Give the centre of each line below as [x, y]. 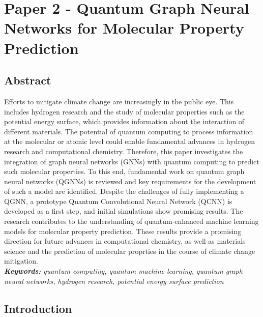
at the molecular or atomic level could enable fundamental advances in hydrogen [129, 141]
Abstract [28, 80]
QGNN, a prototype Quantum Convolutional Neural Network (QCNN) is [118, 201]
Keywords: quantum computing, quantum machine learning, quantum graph [123, 271]
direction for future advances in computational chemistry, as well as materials [125, 241]
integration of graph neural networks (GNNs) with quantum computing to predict [132, 161]
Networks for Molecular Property [124, 28]
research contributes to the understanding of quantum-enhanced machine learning [131, 221]
